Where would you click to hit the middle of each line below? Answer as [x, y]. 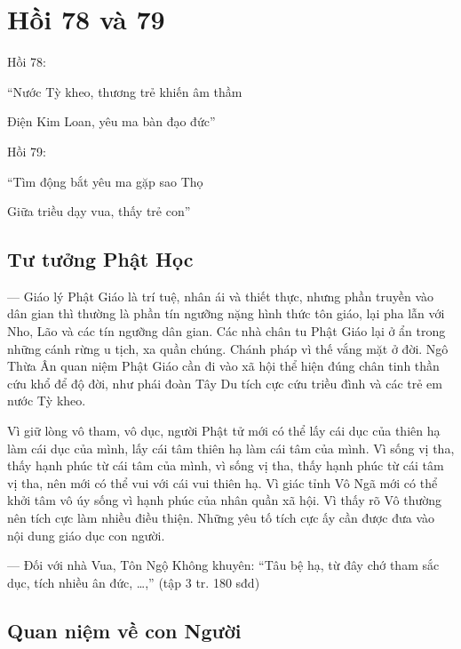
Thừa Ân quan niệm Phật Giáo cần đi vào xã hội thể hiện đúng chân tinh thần [223, 366]
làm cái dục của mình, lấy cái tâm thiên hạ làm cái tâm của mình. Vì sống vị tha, [231, 448]
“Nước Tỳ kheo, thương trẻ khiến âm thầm [125, 91]
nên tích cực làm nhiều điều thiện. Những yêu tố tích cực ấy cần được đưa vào [221, 518]
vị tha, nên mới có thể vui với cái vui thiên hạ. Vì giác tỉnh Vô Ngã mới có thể [223, 482]
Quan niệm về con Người [124, 630]
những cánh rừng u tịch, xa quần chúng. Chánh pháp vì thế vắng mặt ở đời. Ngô [228, 348]
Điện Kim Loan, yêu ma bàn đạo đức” [111, 121]
